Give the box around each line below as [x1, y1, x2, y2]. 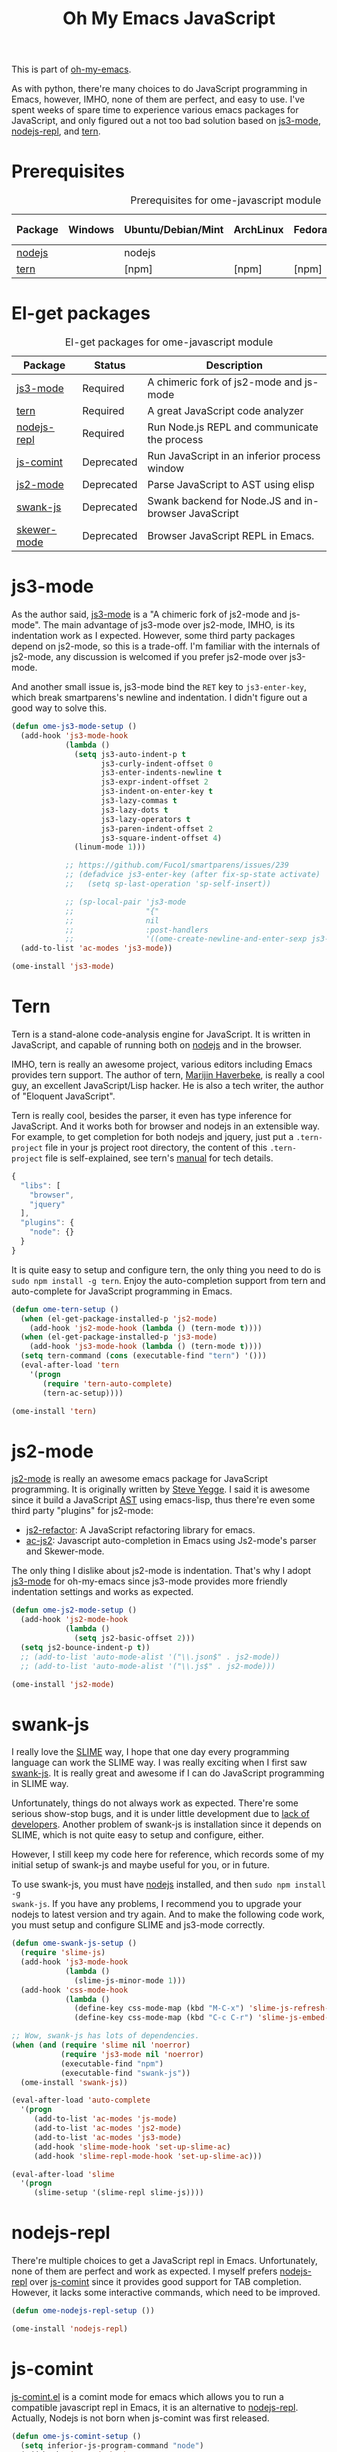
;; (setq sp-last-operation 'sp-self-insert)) [64, 879, 272, 889]
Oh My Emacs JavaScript [62, 7, 276, 30]
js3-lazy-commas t [100, 796, 178, 806]
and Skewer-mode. [25, 1545, 105, 1557]
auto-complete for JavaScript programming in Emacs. [11, 1285, 233, 1297]
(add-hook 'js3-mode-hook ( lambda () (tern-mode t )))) [29, 1342, 263, 1352]
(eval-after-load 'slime [11, 2169, 115, 2179]
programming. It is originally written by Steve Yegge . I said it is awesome [11, 1483, 311, 1496]
